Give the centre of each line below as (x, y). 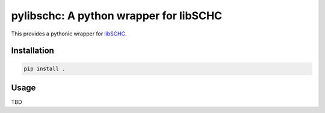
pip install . (45, 69)
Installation (32, 51)
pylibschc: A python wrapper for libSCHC (117, 16)
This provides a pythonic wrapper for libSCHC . (69, 34)
